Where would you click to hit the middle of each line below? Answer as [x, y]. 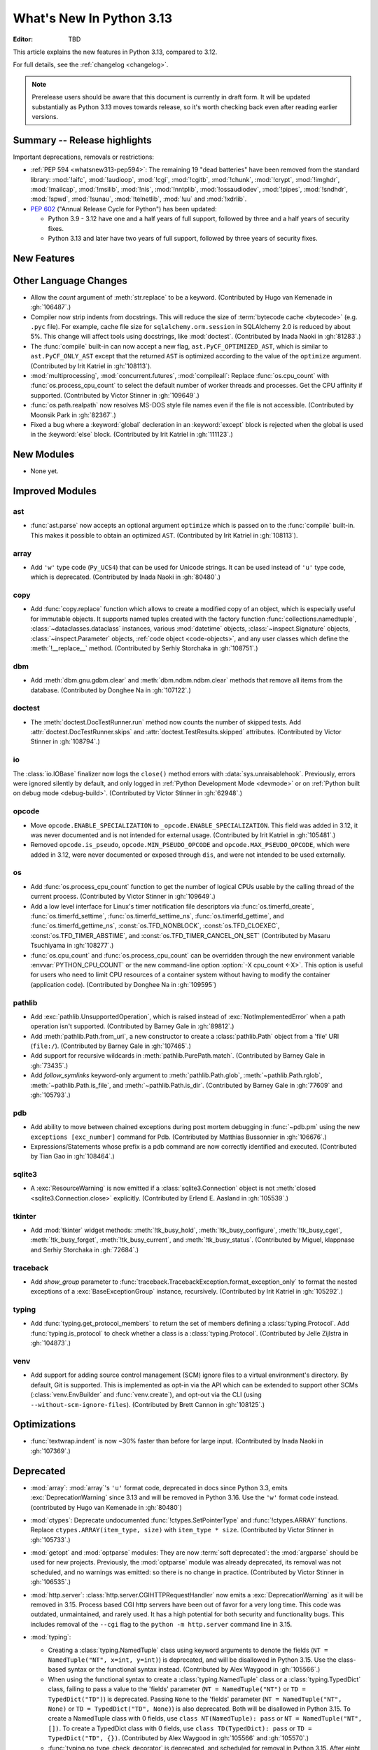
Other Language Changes [70, 280]
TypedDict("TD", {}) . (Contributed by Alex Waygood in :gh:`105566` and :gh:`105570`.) [178, 1738]
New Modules [44, 455]
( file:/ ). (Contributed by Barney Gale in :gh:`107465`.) [111, 1046]
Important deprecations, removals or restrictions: [83, 157]
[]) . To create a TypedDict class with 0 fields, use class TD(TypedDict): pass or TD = [180, 1728]
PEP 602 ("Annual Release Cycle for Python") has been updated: [124, 209]
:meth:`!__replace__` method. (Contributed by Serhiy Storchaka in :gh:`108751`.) [144, 648]
